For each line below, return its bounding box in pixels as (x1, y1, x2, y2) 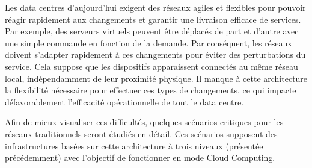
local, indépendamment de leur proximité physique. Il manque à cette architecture (5, 72, 308, 84)
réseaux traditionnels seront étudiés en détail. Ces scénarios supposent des (5, 127, 278, 140)
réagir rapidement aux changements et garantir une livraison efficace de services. (5, 13, 301, 25)
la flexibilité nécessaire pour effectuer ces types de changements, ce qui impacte (5, 84, 296, 96)
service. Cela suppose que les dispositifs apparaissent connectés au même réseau (5, 60, 298, 72)
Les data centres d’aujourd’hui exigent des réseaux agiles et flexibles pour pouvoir (5, 1, 306, 13)
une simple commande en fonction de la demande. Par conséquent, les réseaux (5, 36, 292, 49)
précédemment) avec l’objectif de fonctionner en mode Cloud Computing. (5, 151, 275, 164)
